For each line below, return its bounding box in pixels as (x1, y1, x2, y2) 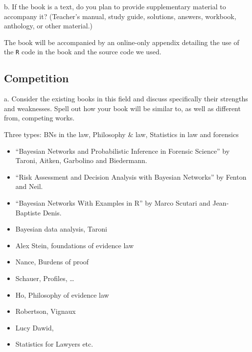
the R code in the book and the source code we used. (4, 47, 161, 57)
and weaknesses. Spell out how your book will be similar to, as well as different (4, 103, 241, 113)
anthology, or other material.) (4, 21, 92, 31)
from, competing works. (4, 113, 75, 123)
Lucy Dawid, (15, 322, 54, 332)
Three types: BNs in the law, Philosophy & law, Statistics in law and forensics (4, 129, 239, 140)
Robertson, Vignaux (15, 306, 76, 316)
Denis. (43, 207, 62, 217)
